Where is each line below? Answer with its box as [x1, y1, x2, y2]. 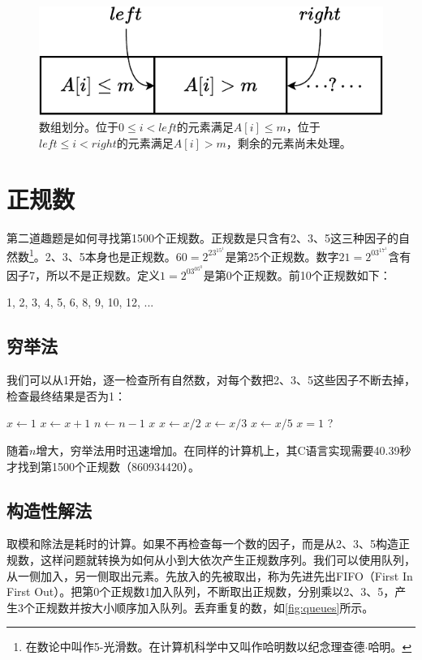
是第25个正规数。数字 [225, 247, 339, 264]
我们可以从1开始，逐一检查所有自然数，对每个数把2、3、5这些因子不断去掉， [6, 371, 416, 388]
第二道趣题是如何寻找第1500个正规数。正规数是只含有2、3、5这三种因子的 [6, 229, 398, 246]
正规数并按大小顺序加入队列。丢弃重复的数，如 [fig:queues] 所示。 [34, 598, 374, 615]
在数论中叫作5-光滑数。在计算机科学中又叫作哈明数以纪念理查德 [25, 638, 365, 655]
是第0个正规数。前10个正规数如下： [203, 266, 391, 283]
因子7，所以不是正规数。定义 [6, 266, 160, 283]
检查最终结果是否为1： [6, 387, 126, 404]
